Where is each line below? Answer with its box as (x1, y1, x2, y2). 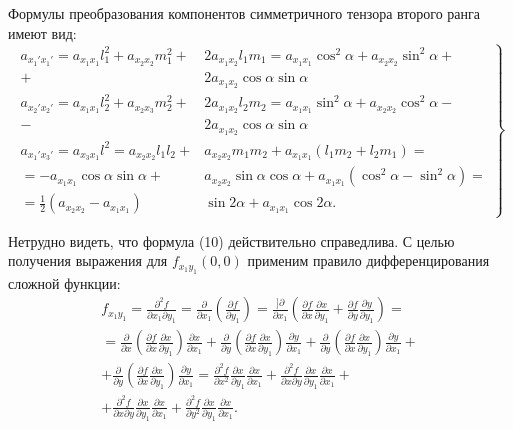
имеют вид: (8, 22, 77, 43)
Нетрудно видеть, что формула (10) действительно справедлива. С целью (8, 230, 455, 251)
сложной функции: (8, 272, 121, 293)
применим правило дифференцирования (247, 250, 490, 271)
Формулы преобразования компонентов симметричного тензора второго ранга (8, 3, 481, 23)
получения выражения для (8, 250, 168, 271)
